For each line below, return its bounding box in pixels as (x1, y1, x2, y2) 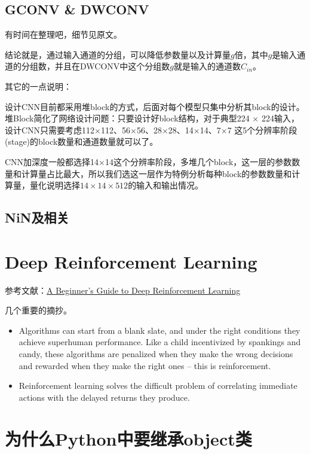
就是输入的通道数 (174, 60, 241, 72)
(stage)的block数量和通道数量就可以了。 (5, 135, 158, 148)
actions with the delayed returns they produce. (19, 391, 190, 403)
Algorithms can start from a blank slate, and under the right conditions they (19, 324, 300, 336)
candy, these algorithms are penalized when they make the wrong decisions (19, 348, 293, 360)
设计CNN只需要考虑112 (5, 123, 95, 136)
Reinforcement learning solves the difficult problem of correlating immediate (19, 379, 297, 392)
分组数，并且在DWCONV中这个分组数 (21, 60, 170, 72)
